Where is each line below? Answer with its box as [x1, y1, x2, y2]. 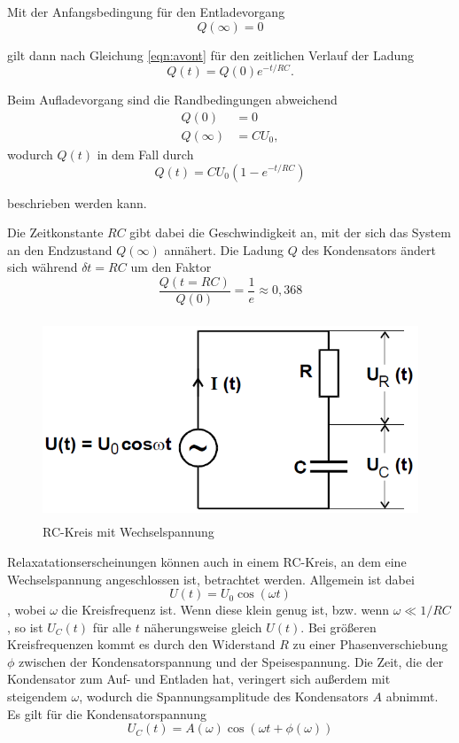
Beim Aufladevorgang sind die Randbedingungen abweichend [7, 90, 338, 109]
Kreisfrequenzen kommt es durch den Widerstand [7, 635, 276, 654]
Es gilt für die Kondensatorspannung [7, 704, 206, 723]
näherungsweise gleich [144, 617, 262, 636]
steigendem [7, 687, 67, 706]
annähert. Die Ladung [164, 240, 284, 259]
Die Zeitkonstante [7, 223, 104, 242]
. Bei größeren [300, 617, 377, 636]
